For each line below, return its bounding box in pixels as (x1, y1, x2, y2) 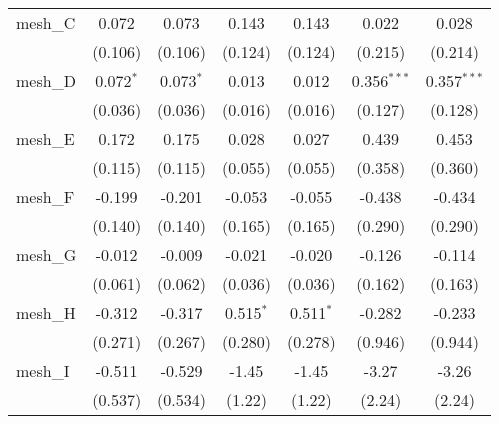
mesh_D (16, 69, 76, 92)
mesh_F (16, 185, 75, 208)
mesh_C (16, 11, 76, 34)
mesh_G (16, 243, 77, 266)
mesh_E (16, 127, 75, 150)
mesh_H (16, 301, 76, 324)
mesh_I (16, 359, 70, 382)
